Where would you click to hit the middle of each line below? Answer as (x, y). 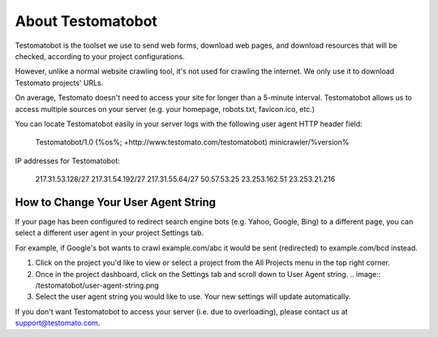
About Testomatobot (86, 21)
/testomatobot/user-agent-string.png (97, 285)
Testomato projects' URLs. (59, 83)
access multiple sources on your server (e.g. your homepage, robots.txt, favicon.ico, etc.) (165, 109)
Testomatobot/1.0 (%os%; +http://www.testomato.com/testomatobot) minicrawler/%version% (192, 143)
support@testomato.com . (58, 323)
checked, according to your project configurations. (100, 56)
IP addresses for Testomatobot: (68, 160)
